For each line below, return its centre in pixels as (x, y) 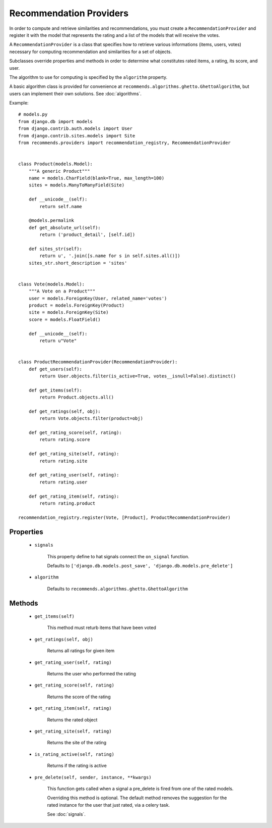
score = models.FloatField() (64, 319)
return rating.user (63, 482)
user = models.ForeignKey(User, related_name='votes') (98, 298)
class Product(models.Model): (56, 164)
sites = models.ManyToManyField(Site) (77, 185)
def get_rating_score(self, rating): (75, 433)
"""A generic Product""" (59, 171)
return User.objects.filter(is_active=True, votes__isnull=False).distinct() (138, 376)
